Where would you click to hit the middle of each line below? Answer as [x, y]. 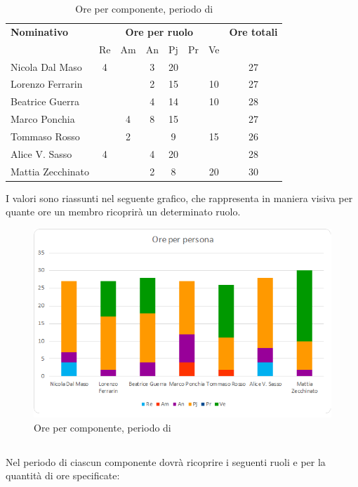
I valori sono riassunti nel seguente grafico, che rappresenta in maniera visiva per [179, 198]
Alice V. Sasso [41, 153]
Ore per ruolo [159, 31]
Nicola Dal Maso [46, 66]
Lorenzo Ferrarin [47, 84]
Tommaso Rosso [45, 136]
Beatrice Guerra [45, 101]
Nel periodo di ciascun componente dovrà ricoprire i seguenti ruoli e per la [166, 461]
